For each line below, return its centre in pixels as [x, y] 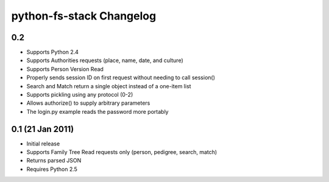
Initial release [43, 144]
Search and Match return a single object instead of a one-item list [109, 86]
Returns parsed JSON [54, 161]
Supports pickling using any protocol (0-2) [80, 95]
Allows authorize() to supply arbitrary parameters [88, 103]
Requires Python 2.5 [52, 169]
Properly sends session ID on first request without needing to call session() [121, 78]
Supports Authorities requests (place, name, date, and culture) [105, 60]
